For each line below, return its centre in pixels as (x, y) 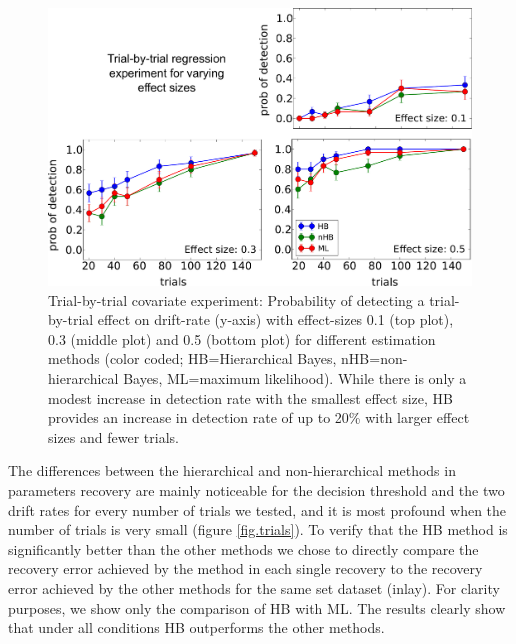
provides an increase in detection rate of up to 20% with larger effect (259, 417)
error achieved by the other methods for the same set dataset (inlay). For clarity (254, 588)
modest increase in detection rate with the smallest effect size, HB (251, 397)
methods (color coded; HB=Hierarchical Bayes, (192, 358)
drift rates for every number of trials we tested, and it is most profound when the (257, 509)
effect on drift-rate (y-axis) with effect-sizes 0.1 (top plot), (275, 319)
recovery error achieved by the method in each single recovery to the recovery (245, 568)
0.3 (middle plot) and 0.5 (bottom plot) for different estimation (242, 338)
